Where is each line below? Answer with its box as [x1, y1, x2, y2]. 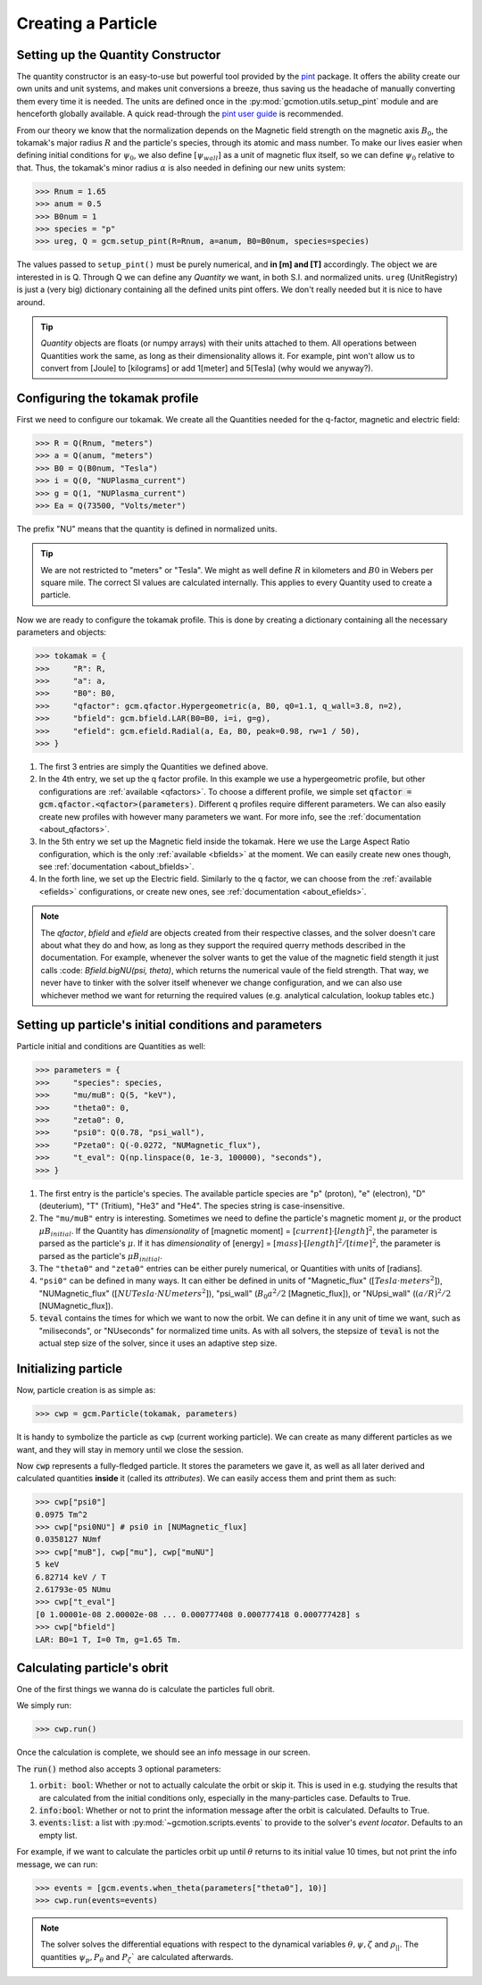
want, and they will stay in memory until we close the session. [16, 1444, 245, 1455]
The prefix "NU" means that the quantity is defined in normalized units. [16, 523, 278, 534]
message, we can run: [16, 1858, 98, 1870]
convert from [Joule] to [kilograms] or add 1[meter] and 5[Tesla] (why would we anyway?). [40, 363, 374, 374]
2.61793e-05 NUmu [35, 1585, 112, 1595]
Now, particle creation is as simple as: [16, 1385, 156, 1396]
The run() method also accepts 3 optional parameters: [16, 1764, 221, 1774]
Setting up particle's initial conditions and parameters [16, 1018, 323, 1033]
